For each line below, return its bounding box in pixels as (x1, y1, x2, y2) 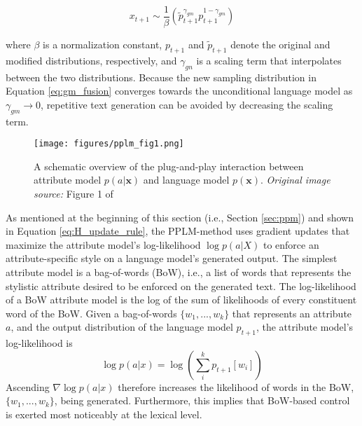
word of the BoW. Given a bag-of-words (6, 305, 177, 320)
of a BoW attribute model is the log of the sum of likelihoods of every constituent (6, 292, 357, 307)
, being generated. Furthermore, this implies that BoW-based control (54, 393, 350, 408)
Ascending (6, 379, 50, 394)
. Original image (260, 172, 330, 187)
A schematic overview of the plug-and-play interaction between (34, 158, 304, 173)
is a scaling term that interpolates (196, 53, 342, 67)
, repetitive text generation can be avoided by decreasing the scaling (41, 97, 333, 111)
